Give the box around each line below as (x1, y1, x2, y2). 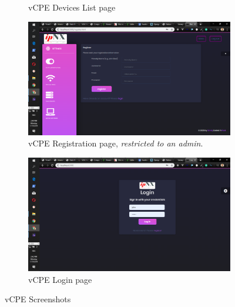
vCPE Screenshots (5, 293, 71, 305)
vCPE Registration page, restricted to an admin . (28, 137, 203, 149)
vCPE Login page (28, 273, 92, 285)
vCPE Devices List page (28, 1, 116, 13)
